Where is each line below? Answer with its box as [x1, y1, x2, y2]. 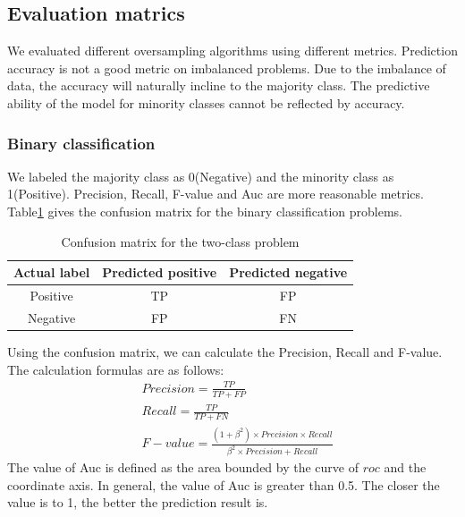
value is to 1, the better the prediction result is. [7, 493, 268, 512]
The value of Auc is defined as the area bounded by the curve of [7, 458, 359, 477]
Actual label [13, 263, 90, 282]
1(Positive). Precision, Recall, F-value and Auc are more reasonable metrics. [7, 184, 424, 203]
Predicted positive [102, 263, 217, 282]
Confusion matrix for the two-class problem [61, 232, 300, 250]
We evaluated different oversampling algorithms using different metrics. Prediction [7, 41, 458, 60]
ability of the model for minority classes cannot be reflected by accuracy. [7, 93, 405, 112]
